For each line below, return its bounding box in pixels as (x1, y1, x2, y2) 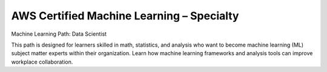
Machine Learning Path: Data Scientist (11, 30, 107, 38)
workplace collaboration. (11, 58, 73, 65)
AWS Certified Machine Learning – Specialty (11, 9, 239, 22)
